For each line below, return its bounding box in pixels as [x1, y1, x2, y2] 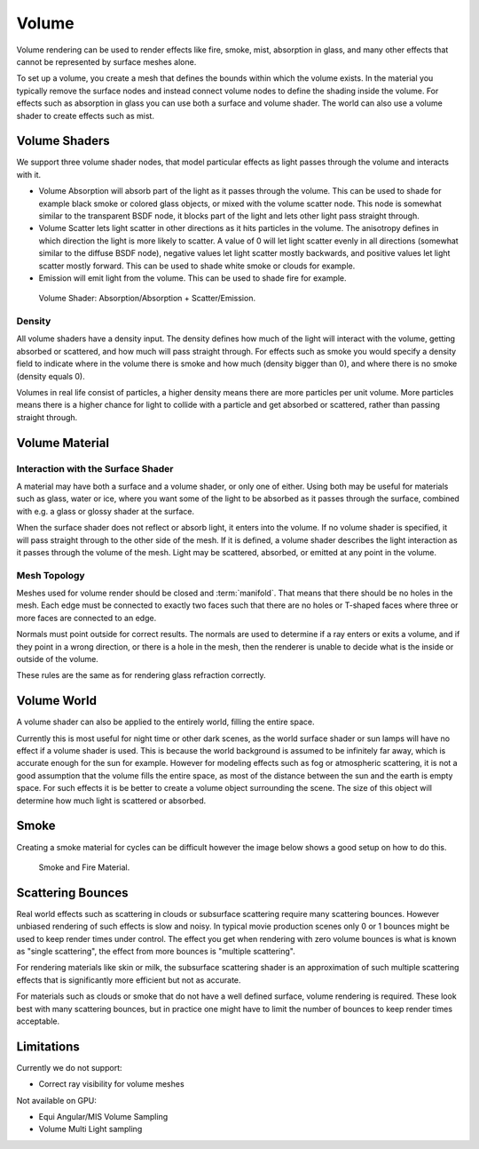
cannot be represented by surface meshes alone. [16, 56, 197, 67]
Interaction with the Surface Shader [16, 462, 174, 475]
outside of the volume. [16, 654, 99, 664]
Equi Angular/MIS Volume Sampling [38, 1112, 169, 1122]
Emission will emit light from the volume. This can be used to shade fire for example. [38, 272, 347, 283]
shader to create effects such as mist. [16, 110, 155, 121]
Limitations [16, 1039, 80, 1054]
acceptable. [16, 1016, 60, 1026]
